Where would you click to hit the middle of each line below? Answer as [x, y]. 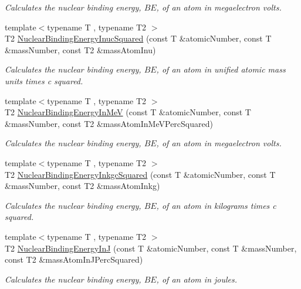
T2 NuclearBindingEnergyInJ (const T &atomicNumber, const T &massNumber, [151, 248]
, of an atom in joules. [197, 279]
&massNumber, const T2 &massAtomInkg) [82, 186]
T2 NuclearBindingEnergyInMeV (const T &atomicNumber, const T [128, 112]
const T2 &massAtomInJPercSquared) [74, 259]
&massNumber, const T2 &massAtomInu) [80, 49]
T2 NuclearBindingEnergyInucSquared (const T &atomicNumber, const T [138, 38]
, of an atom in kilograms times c [216, 205]
